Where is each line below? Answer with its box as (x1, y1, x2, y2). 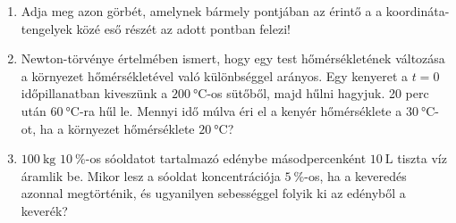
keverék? (21, 201, 68, 219)
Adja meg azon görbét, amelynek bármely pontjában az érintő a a (21, 2, 383, 20)
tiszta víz (397, 149, 447, 168)
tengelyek (21, 19, 72, 37)
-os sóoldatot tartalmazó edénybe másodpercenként (85, 149, 367, 168)
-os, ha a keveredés (304, 166, 407, 185)
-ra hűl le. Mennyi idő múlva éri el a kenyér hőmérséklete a (79, 101, 402, 120)
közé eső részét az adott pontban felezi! (76, 19, 291, 37)
